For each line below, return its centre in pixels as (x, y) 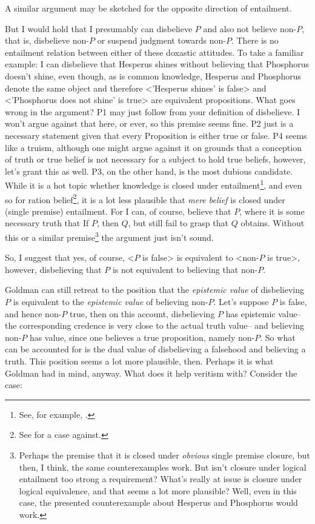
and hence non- (33, 313)
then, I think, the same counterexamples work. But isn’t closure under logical (163, 467)
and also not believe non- (250, 28)
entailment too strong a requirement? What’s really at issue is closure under (161, 479)
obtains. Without (273, 223)
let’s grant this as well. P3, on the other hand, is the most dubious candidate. (149, 171)
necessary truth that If (47, 223)
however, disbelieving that (53, 269)
